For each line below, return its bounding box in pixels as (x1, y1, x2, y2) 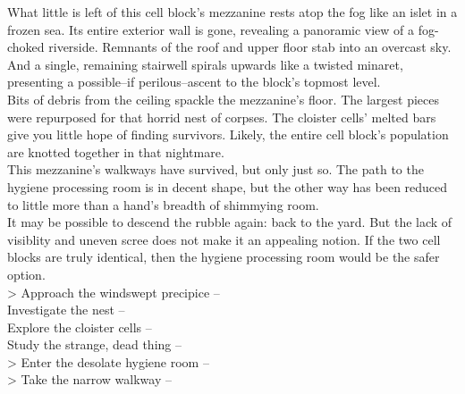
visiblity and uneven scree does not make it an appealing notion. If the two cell (7, 230, 441, 248)
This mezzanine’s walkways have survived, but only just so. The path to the (7, 160, 424, 179)
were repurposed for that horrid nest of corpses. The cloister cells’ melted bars (7, 107, 436, 126)
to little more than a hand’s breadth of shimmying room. (7, 195, 319, 214)
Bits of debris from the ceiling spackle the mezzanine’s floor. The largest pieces (7, 89, 439, 108)
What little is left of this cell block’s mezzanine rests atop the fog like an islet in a (7, 3, 458, 21)
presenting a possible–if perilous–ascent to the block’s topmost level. (7, 72, 381, 91)
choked (7, 38, 45, 56)
